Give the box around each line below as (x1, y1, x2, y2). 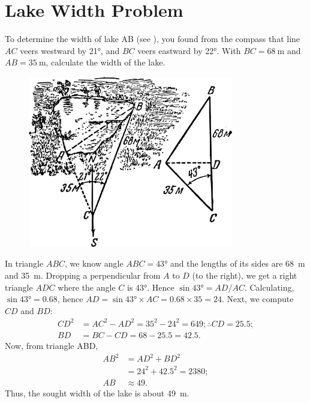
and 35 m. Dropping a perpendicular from (5, 268, 161, 281)
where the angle (58, 280, 116, 293)
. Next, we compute (222, 292, 294, 305)
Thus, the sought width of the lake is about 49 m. (5, 386, 189, 399)
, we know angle (65, 257, 124, 270)
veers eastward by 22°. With (137, 44, 241, 56)
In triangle (5, 257, 44, 270)
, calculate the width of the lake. (46, 56, 165, 68)
